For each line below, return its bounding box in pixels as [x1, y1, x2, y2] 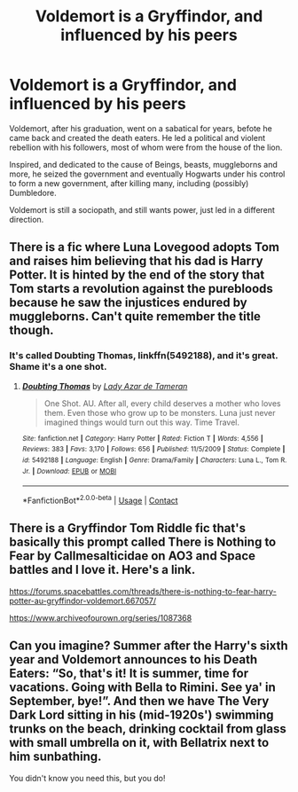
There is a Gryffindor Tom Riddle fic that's [9, 521, 247, 536]
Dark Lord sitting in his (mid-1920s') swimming [9, 708, 274, 723]
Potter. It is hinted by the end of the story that [9, 268, 265, 283]
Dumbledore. [9, 187, 57, 198]
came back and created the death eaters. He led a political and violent [9, 132, 266, 143]
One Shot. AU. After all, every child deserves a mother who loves [43, 397, 281, 409]
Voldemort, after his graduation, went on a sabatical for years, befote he [9, 122, 272, 134]
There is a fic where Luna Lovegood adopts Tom [9, 239, 279, 255]
